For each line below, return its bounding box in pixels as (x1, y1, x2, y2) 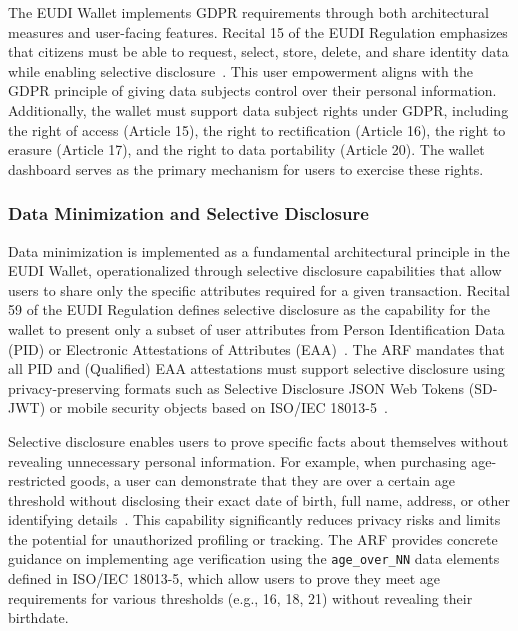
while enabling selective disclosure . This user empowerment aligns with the (8, 60, 473, 81)
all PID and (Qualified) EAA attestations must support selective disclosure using (8, 358, 505, 379)
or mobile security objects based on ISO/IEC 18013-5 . (49, 397, 388, 418)
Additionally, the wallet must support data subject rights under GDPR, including (8, 99, 509, 120)
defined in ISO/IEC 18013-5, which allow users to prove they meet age (8, 568, 441, 589)
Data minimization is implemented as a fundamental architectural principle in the (8, 240, 510, 261)
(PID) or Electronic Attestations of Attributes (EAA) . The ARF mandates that (8, 338, 505, 359)
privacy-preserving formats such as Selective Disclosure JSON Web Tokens (8, 377, 465, 398)
